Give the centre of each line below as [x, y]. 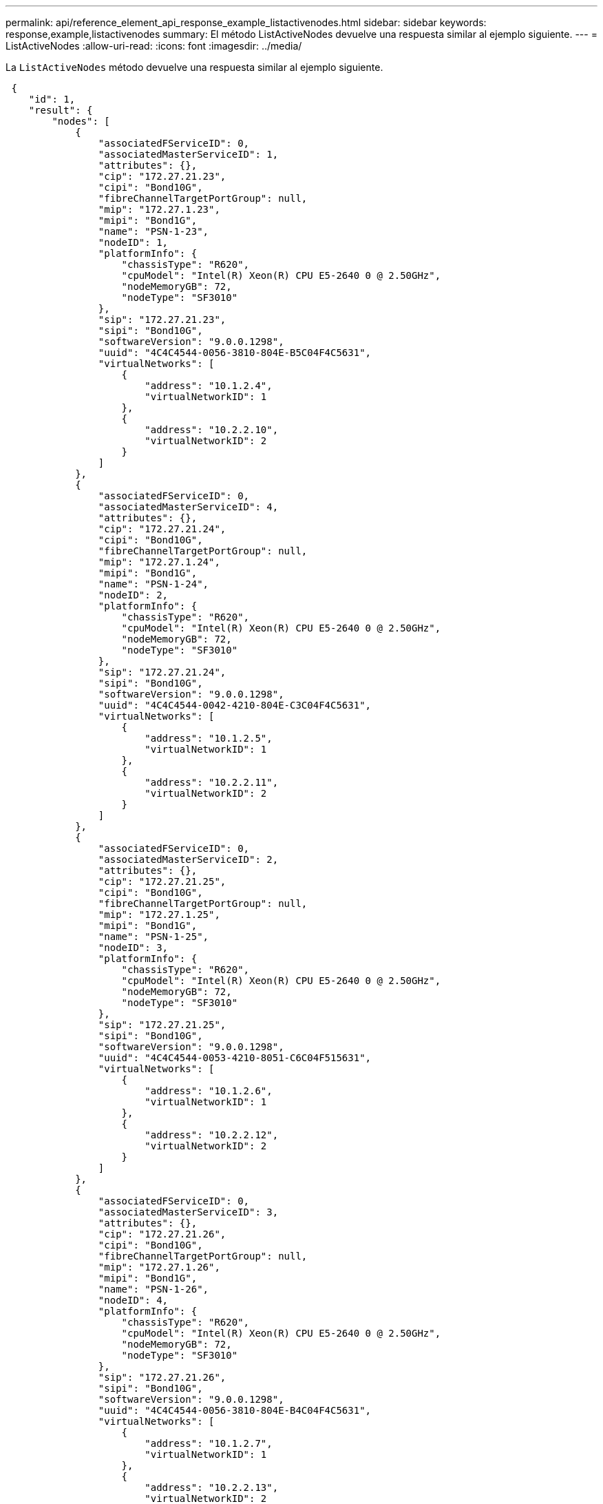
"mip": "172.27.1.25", [159, 915]
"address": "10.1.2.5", [209, 738]
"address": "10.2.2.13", [212, 1487]
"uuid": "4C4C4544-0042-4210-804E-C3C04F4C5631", [235, 705]
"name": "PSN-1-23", [154, 231]
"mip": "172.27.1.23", [159, 209]
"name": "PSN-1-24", [154, 584]
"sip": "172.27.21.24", [162, 672]
